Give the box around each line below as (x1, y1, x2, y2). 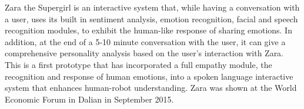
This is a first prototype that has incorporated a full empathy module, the (5, 58, 272, 70)
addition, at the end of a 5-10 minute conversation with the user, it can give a (5, 35, 286, 47)
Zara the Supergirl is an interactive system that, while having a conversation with (5, 1, 300, 13)
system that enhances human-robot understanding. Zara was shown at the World (5, 81, 297, 94)
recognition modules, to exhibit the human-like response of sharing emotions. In (5, 24, 292, 36)
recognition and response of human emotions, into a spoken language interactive (5, 70, 293, 82)
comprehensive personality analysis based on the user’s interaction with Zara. (5, 47, 284, 59)
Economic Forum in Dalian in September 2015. (5, 93, 174, 105)
